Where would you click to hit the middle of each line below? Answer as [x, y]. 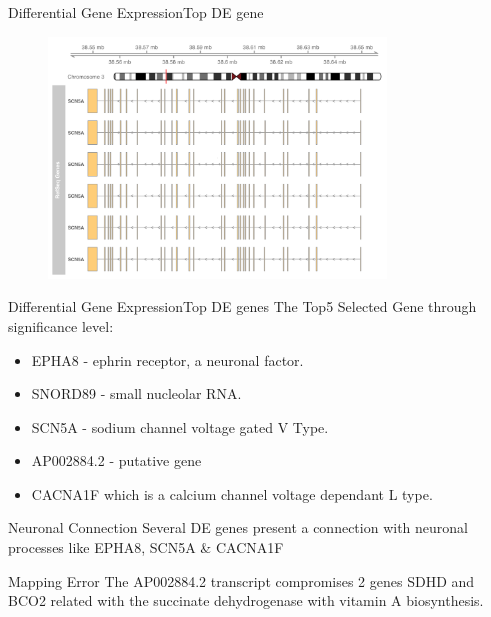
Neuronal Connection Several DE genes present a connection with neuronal [238, 527]
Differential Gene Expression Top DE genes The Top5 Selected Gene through [242, 306]
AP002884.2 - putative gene [116, 460]
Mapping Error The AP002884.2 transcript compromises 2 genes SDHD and [241, 580]
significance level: [61, 325]
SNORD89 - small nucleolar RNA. [136, 393]
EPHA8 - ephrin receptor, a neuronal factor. [167, 359]
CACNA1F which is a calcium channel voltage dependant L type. [232, 493]
